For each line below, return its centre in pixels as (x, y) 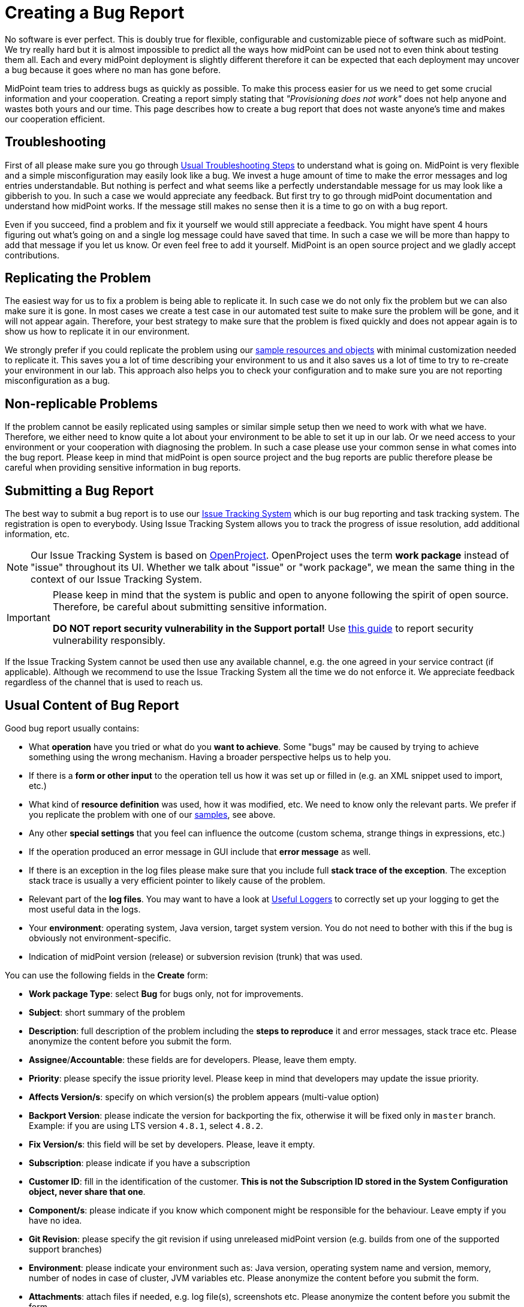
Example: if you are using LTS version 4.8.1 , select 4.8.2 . (146, 1125)
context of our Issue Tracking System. (116, 579)
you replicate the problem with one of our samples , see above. (152, 814)
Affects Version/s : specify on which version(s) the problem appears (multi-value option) (204, 1097)
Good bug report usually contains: (72, 728)
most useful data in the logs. (85, 909)
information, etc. (37, 534)
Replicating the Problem (78, 278)
